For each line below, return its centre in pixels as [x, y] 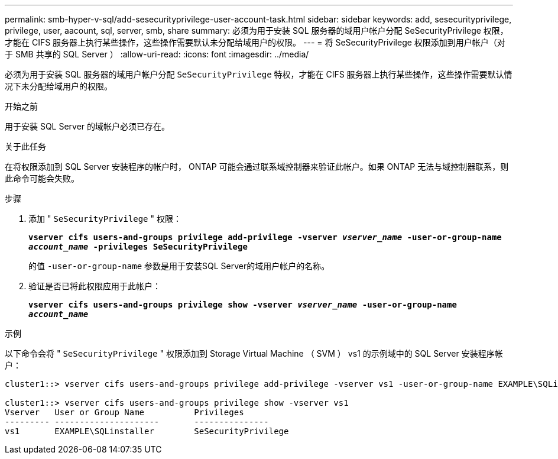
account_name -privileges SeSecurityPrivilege [138, 247]
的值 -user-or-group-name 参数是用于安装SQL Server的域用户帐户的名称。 [179, 266]
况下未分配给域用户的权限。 [59, 86]
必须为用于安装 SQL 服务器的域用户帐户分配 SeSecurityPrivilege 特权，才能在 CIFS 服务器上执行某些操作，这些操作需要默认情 [259, 74]
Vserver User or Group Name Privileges [124, 412]
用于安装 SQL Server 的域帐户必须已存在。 [87, 126]
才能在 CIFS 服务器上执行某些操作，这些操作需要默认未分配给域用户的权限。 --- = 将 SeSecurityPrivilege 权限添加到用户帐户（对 [255, 42]
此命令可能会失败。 [42, 178]
